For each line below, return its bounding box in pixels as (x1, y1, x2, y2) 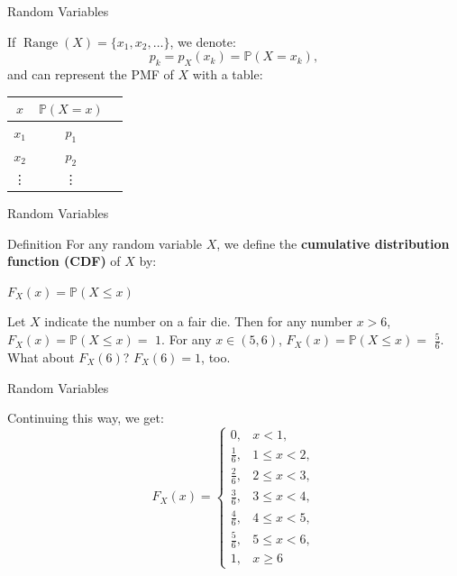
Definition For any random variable (7, 233, 202, 252)
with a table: (192, 64, 263, 83)
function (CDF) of (7, 251, 121, 270)
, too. (201, 347, 231, 366)
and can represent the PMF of (7, 64, 174, 83)
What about (7, 347, 75, 366)
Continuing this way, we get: (7, 408, 164, 427)
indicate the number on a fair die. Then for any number (44, 312, 352, 331)
